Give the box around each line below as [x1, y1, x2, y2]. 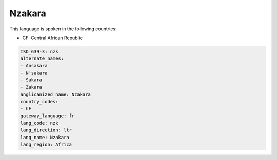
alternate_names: [20, 56, 64, 61]
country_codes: [20, 99, 58, 104]
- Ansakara [20, 63, 48, 68]
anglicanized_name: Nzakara [20, 92, 91, 97]
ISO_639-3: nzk [20, 49, 58, 54]
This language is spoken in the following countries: [9, 26, 117, 32]
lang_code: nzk [20, 120, 58, 126]
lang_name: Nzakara [20, 134, 69, 140]
